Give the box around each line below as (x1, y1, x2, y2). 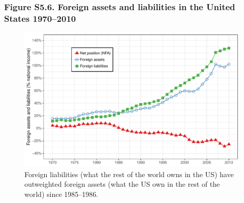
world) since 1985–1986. (24, 188, 99, 199)
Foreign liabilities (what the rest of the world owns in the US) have (24, 168, 234, 179)
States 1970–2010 (4, 12, 76, 24)
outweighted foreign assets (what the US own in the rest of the (24, 179, 220, 189)
